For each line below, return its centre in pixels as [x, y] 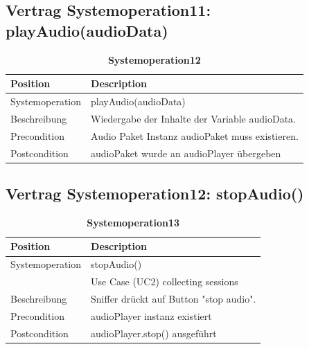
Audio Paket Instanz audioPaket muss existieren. [195, 135]
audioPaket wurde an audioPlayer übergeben [186, 153]
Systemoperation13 [133, 222]
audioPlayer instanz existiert [151, 315]
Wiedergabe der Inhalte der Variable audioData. [193, 118]
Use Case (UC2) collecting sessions [165, 281]
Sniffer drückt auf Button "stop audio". [174, 298]
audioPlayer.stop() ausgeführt [154, 333]
